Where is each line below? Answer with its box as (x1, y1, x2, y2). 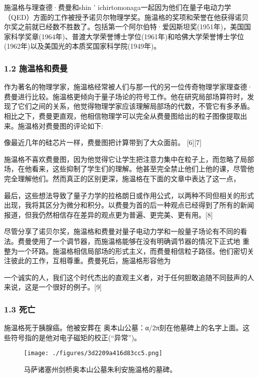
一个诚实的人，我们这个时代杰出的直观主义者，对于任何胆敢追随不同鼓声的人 (4, 272, 254, 282)
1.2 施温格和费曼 (4, 62, 68, 74)
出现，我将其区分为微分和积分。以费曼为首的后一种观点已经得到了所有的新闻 (4, 200, 254, 210)
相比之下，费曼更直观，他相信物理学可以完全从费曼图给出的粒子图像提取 (4, 110, 240, 121)
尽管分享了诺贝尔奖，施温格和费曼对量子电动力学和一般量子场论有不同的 (4, 226, 240, 236)
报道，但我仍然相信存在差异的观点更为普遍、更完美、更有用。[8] (4, 209, 213, 220)
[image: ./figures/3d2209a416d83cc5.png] (24, 350, 163, 357)
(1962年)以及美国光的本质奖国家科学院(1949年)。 (4, 41, 161, 51)
